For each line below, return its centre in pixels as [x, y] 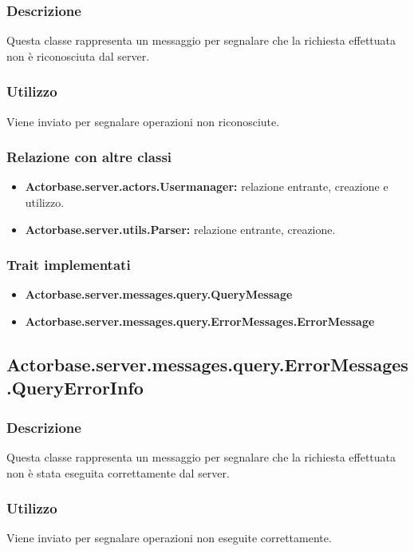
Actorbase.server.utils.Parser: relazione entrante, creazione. [180, 229]
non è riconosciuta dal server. [78, 55]
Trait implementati [69, 265]
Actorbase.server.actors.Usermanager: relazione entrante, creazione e [207, 186]
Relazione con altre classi [89, 157]
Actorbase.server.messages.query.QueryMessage [159, 294]
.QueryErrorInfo [75, 388]
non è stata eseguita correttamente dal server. [118, 472]
